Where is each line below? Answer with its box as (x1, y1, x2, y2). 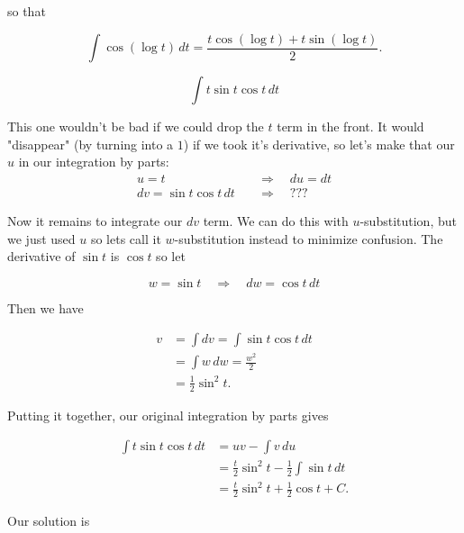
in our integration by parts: (18, 152, 169, 171)
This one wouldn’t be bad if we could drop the (7, 117, 264, 136)
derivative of (7, 247, 76, 266)
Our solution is (7, 511, 90, 530)
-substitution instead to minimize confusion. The (174, 229, 443, 248)
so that (7, 2, 46, 20)
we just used (7, 229, 76, 248)
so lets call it (90, 229, 161, 248)
